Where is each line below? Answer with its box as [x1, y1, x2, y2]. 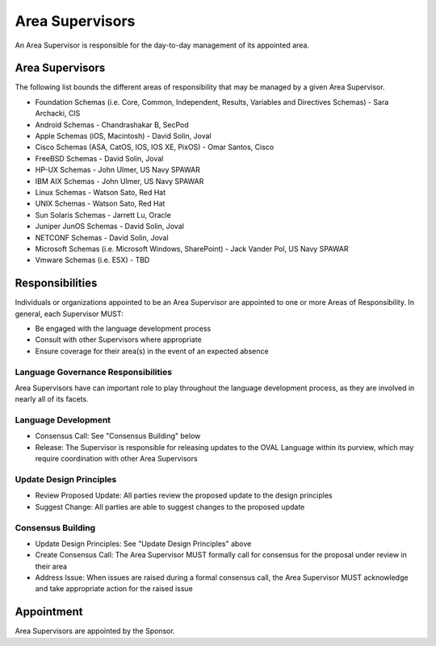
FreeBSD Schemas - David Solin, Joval [35, 153, 164, 163]
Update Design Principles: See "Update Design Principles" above [35, 539, 252, 548]
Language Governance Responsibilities [15, 366, 173, 377]
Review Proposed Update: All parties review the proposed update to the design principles [35, 490, 333, 500]
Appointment [15, 605, 83, 619]
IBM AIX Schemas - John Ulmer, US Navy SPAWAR [35, 176, 204, 185]
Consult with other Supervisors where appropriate [35, 335, 202, 344]
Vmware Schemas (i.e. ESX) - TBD [35, 255, 150, 265]
